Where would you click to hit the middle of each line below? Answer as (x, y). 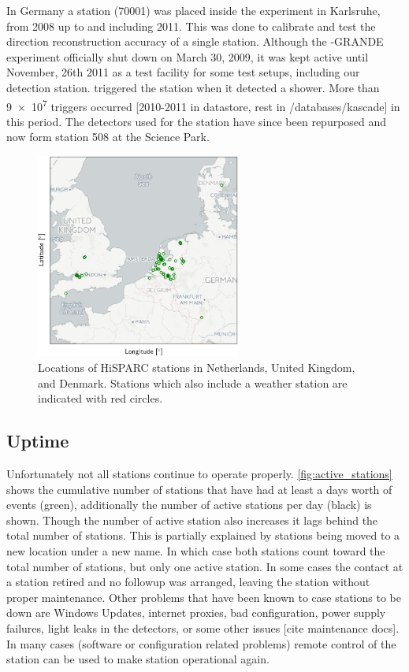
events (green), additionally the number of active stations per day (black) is (189, 505)
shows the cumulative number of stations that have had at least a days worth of (199, 489)
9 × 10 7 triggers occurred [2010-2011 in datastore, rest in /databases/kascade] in (203, 105)
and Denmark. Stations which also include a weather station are (193, 382)
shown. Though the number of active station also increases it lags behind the (192, 520)
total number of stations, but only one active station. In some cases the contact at (205, 566)
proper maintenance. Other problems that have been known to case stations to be (204, 597)
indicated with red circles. (100, 398)
